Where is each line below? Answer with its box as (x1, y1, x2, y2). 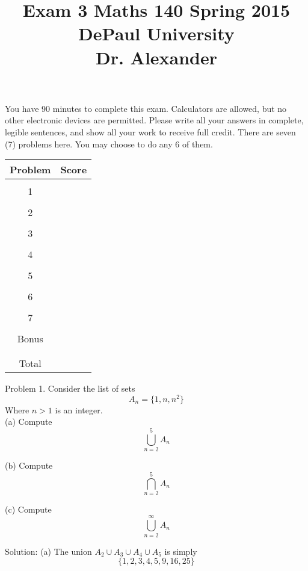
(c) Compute (5, 502, 52, 515)
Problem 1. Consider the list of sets (5, 382, 135, 395)
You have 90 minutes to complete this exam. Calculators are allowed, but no (5, 102, 287, 114)
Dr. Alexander (95, 45, 218, 69)
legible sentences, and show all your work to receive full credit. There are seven (5, 125, 296, 138)
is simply (164, 545, 197, 557)
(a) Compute (5, 415, 52, 428)
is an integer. (55, 403, 103, 416)
